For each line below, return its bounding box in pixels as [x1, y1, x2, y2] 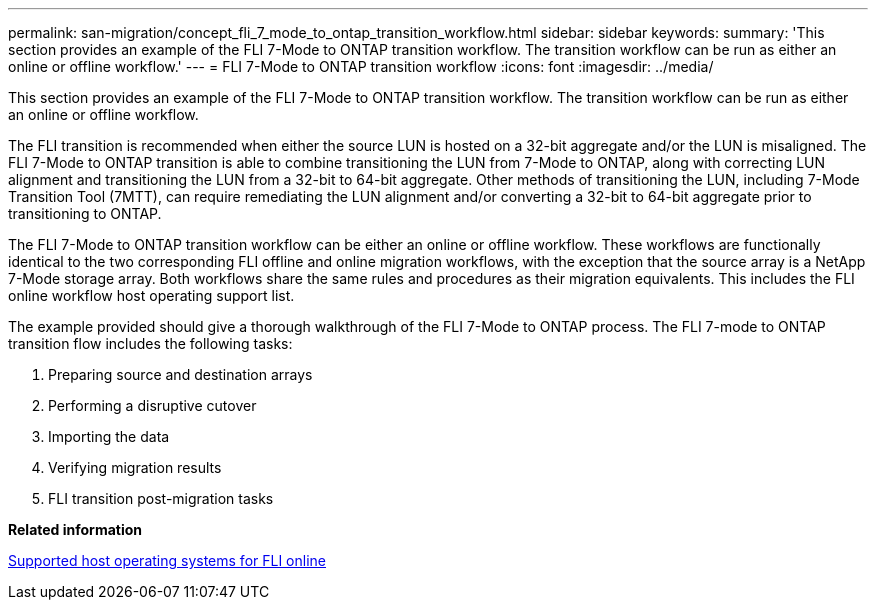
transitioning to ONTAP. [8, 205, 162, 222]
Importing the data [48, 428, 170, 445]
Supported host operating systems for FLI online [8, 552, 326, 569]
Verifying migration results [48, 459, 222, 476]
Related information [8, 521, 143, 538]
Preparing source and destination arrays [48, 366, 313, 383]
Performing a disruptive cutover [48, 397, 257, 414]
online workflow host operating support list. [8, 287, 295, 304]
